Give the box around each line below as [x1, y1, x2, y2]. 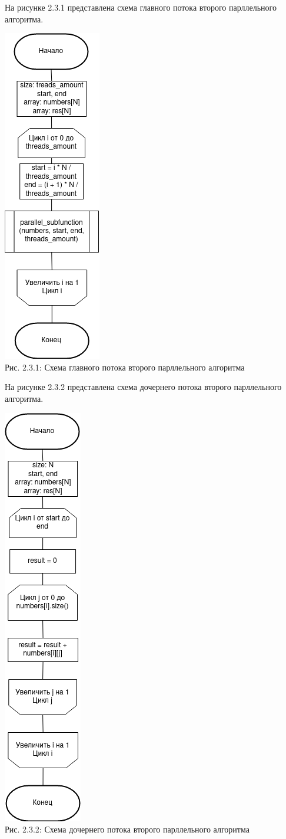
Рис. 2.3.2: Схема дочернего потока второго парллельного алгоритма [5, 823, 250, 835]
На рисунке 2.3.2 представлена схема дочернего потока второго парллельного [5, 381, 282, 393]
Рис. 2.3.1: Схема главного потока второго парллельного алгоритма [5, 360, 245, 373]
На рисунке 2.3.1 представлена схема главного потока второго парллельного [5, 1, 277, 13]
